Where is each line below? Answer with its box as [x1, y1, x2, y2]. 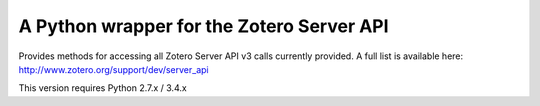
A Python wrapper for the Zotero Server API [18, 15, 389, 37]
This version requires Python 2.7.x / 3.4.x [18, 82, 187, 94]
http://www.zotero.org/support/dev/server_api [18, 63, 209, 75]
